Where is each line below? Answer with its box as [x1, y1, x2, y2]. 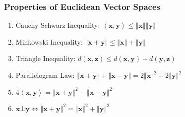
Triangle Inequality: [15, 53, 76, 63]
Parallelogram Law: [15, 70, 75, 80]
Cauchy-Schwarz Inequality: [15, 20, 100, 30]
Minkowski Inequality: [15, 36, 83, 47]
